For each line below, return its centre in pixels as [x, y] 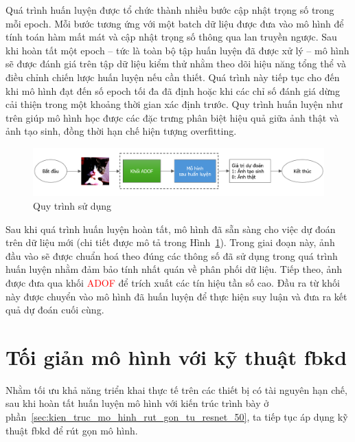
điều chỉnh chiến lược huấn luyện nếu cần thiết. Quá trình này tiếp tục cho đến [173, 77]
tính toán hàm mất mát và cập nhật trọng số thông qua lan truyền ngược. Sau [171, 37]
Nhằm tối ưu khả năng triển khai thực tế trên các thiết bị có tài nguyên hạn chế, [176, 389]
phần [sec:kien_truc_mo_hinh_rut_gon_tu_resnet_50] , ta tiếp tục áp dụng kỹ [177, 417]
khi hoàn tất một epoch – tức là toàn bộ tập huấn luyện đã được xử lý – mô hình [177, 50]
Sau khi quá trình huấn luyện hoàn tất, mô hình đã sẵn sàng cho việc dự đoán [171, 229]
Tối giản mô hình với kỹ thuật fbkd [176, 356]
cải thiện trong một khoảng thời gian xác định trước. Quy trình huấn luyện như [174, 104]
